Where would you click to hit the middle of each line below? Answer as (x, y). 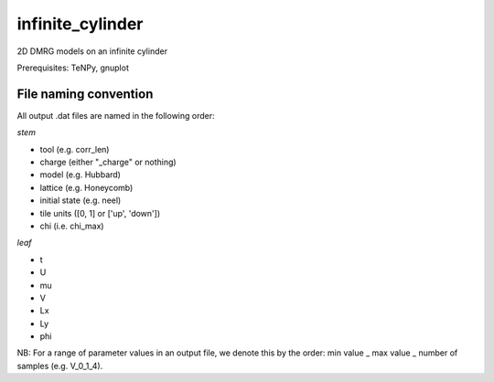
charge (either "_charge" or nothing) (108, 162)
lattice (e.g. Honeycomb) (86, 187)
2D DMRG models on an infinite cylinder (92, 51)
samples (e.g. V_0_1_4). (60, 366)
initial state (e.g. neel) (81, 200)
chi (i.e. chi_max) (72, 226)
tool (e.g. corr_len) (75, 149)
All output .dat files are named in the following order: (116, 115)
